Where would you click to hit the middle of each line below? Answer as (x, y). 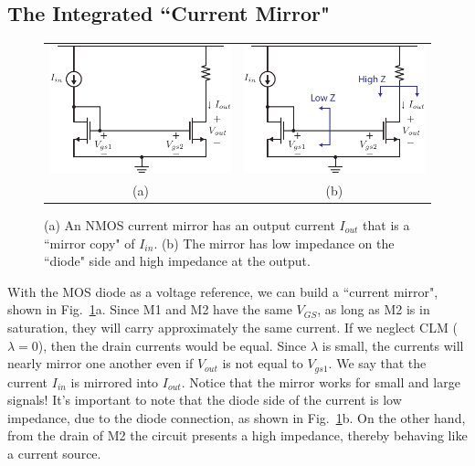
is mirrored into (115, 381)
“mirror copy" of (90, 243)
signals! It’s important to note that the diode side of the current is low (205, 400)
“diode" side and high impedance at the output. (177, 261)
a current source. (54, 453)
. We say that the (377, 363)
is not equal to (263, 363)
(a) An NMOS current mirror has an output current (190, 224)
